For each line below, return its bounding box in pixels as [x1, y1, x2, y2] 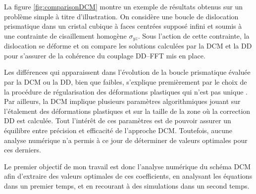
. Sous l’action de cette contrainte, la [138, 30, 250, 41]
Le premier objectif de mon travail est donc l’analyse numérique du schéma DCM [4, 161, 251, 171]
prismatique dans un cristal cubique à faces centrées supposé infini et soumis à [4, 21, 242, 31]
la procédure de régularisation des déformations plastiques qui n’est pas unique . [4, 86, 248, 97]
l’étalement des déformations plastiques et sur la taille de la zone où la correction [4, 105, 251, 116]
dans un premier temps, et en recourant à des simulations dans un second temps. [4, 180, 250, 191]
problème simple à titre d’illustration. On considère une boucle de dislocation [4, 11, 239, 21]
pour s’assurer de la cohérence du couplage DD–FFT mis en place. [4, 50, 205, 60]
